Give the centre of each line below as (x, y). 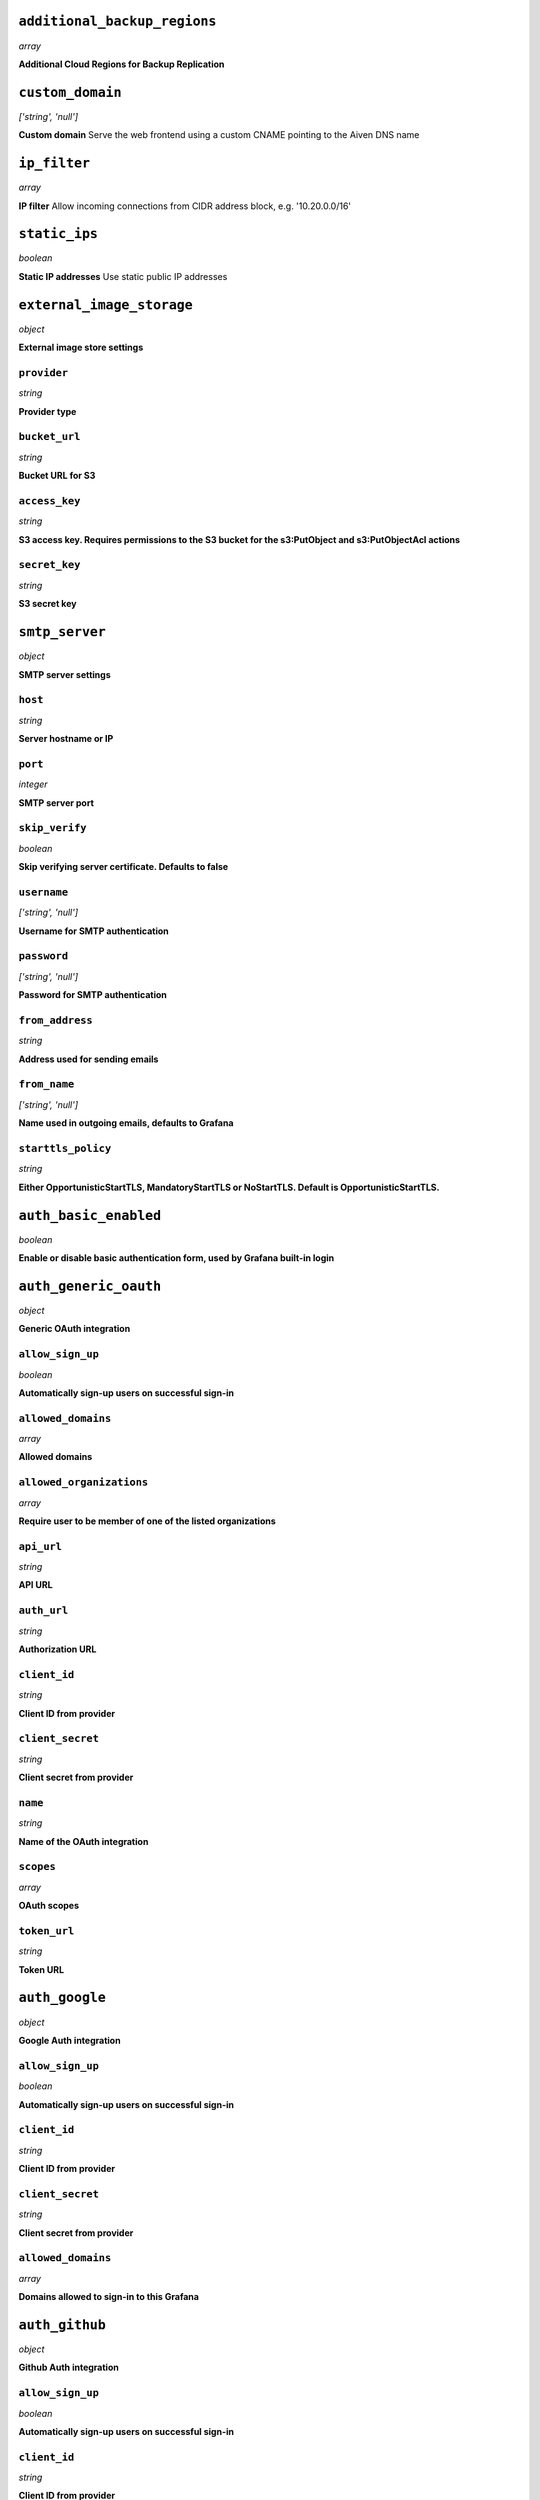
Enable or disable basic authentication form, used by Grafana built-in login (176, 1258)
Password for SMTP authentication (92, 995)
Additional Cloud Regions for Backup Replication (121, 64)
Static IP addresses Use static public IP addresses (123, 276)
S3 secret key (47, 604)
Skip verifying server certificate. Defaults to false (123, 867)
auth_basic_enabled (90, 1215)
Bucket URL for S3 (57, 476)
